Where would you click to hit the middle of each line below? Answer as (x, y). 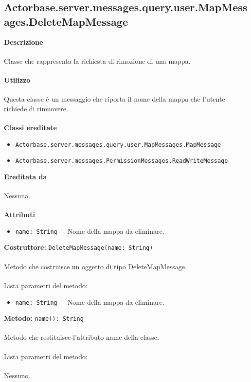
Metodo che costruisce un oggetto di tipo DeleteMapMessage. (95, 266)
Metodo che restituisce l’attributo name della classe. (81, 337)
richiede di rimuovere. (36, 108)
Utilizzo (17, 79)
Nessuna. (17, 196)
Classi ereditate (30, 127)
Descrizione (24, 42)
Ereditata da (26, 176)
